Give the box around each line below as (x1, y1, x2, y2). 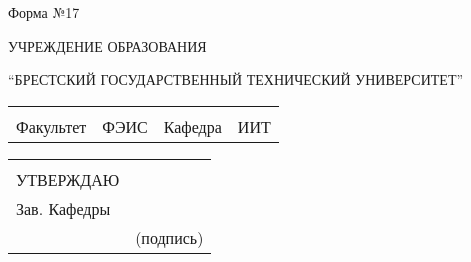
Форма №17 (8, 2, 80, 22)
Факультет (16, 114, 87, 138)
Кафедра (163, 114, 222, 138)
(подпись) (135, 225, 204, 249)
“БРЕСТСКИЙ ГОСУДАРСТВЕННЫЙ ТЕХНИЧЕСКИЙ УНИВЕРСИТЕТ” (8, 69, 464, 90)
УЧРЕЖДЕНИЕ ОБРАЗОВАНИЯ (8, 35, 207, 56)
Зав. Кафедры (16, 196, 111, 220)
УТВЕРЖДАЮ (16, 167, 120, 191)
